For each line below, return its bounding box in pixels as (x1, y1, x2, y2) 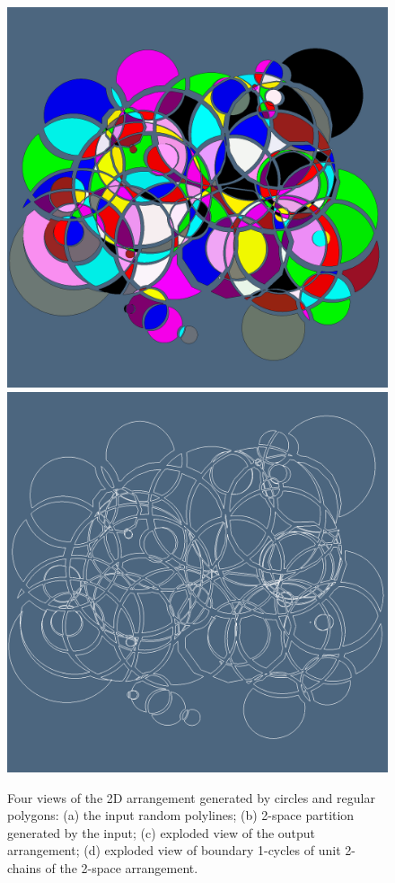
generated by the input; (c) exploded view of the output (7, 823, 316, 842)
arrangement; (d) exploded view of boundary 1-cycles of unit (7, 841, 341, 860)
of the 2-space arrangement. (45, 858, 198, 877)
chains (7, 858, 41, 877)
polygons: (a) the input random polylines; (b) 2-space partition (7, 806, 355, 825)
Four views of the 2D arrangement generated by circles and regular (7, 788, 375, 807)
